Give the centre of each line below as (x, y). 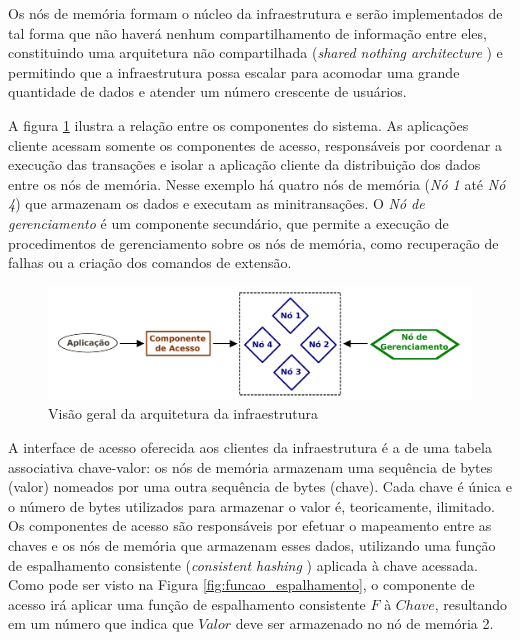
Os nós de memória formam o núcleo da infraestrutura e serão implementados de (255, 13)
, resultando (471, 603)
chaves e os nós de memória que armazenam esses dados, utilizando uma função (252, 544)
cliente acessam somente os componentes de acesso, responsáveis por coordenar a (255, 144)
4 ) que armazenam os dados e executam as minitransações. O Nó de (216, 203)
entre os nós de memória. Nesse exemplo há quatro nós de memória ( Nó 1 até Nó (257, 183)
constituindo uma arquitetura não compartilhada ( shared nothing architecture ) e (255, 52)
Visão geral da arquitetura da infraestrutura (183, 413)
